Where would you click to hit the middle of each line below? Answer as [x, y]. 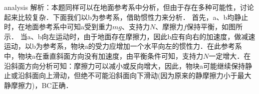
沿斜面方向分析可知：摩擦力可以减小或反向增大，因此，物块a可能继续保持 [125, 65]
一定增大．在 [230, 55]
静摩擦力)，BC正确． [38, 85]
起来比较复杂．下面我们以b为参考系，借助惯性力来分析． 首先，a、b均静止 [126, 17]
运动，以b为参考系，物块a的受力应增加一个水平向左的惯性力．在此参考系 [123, 46]
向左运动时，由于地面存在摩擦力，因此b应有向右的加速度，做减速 [148, 36]
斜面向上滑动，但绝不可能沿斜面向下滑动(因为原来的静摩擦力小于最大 [138, 75]
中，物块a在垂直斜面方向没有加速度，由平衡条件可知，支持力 [104, 55]
